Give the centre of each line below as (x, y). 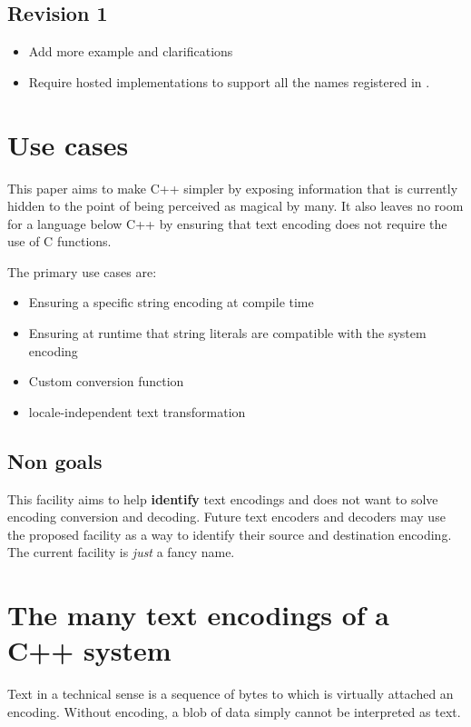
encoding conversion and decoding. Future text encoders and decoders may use (226, 517)
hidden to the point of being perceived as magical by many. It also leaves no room (235, 206)
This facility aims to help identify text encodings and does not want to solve (223, 498)
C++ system (89, 650)
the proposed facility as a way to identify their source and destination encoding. (230, 534)
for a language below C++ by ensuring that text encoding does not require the (227, 223)
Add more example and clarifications (131, 51)
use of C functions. (59, 241)
